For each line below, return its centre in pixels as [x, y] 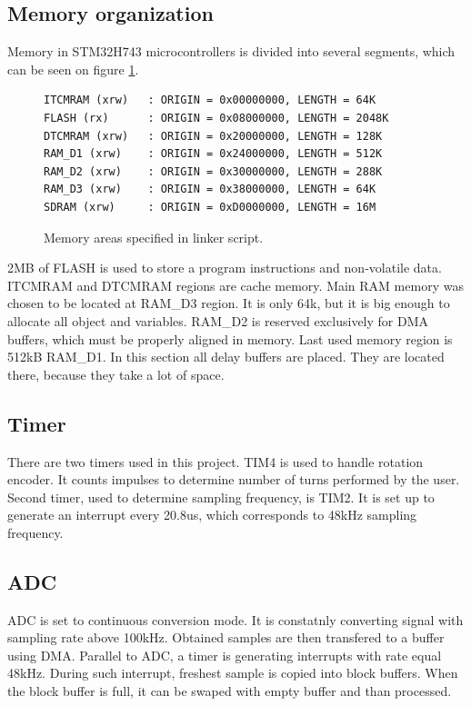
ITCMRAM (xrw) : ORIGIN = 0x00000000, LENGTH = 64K [210, 100]
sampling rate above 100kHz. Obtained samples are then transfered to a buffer [226, 637]
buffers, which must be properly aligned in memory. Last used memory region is [230, 338]
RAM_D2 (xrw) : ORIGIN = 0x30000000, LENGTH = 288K [213, 171]
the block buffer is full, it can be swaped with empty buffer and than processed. [230, 691]
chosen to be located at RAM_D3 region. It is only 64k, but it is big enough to [229, 303]
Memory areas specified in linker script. [154, 237]
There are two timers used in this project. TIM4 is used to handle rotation [215, 461]
